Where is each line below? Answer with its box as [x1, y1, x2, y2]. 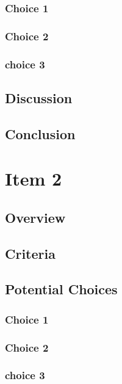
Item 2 [5, 166, 62, 191]
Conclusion [5, 124, 76, 143]
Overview [5, 208, 66, 226]
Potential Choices [5, 280, 118, 299]
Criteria [5, 244, 56, 263]
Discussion [5, 88, 73, 107]
